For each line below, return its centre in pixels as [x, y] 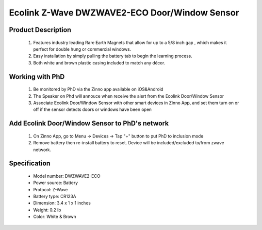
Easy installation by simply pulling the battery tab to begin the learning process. [113, 56]
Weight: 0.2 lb [47, 210]
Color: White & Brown [55, 217]
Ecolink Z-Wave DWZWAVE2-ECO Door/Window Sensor [124, 13]
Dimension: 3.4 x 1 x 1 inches [62, 203]
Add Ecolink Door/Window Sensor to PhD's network [89, 123]
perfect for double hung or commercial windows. [82, 49]
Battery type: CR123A [55, 197]
